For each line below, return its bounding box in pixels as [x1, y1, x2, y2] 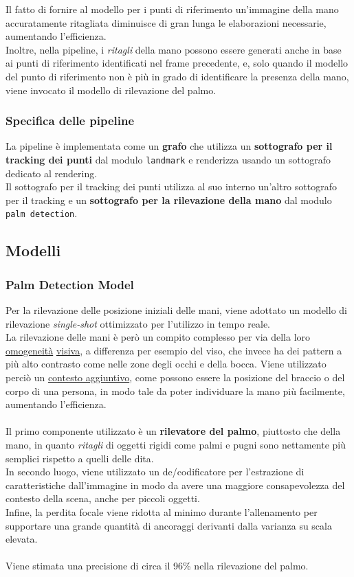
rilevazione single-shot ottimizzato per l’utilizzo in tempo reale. [5, 316, 271, 330]
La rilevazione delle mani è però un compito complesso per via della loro [5, 330, 311, 344]
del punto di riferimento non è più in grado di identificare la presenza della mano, [5, 69, 349, 83]
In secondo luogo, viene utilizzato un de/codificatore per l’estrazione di [5, 464, 305, 479]
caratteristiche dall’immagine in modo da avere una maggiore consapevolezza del [5, 477, 345, 492]
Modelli [5, 240, 61, 261]
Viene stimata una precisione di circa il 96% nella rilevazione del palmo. [5, 558, 309, 573]
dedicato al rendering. [5, 166, 98, 180]
